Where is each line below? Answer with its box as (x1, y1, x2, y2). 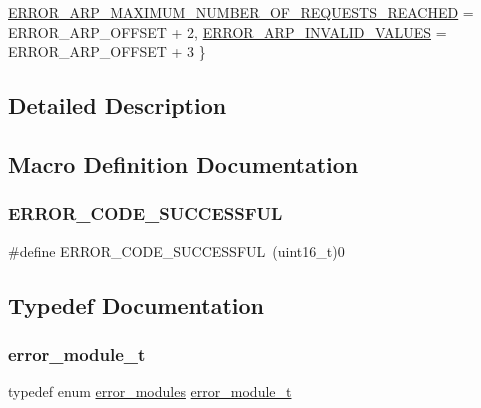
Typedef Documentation (8, 289, 264, 320)
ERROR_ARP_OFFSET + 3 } (8, 41, 206, 62)
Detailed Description (8, 90, 227, 121)
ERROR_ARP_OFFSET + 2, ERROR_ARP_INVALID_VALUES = (8, 21, 447, 42)
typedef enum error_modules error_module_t (8, 381, 292, 402)
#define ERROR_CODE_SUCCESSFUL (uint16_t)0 (8, 240, 345, 261)
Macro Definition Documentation (8, 148, 359, 179)
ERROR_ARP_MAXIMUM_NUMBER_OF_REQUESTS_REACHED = (8, 2, 474, 22)
